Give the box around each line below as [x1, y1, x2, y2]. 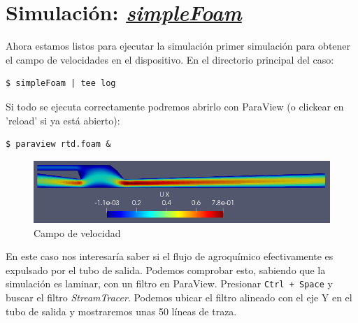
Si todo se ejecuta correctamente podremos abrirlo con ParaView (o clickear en [6, 99, 344, 113]
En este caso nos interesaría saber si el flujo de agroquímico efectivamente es [6, 249, 334, 264]
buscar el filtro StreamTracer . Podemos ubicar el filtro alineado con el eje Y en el [6, 289, 352, 304]
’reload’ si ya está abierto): [6, 113, 120, 127]
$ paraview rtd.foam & [6, 139, 111, 150]
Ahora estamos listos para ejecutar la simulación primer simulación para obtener [6, 38, 351, 53]
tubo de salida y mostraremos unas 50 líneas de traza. [6, 303, 237, 318]
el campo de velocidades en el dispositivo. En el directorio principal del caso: [6, 52, 334, 66]
